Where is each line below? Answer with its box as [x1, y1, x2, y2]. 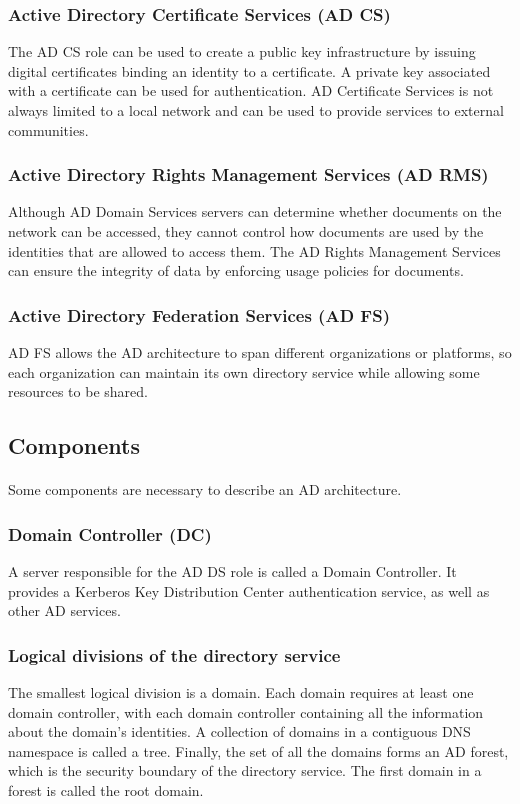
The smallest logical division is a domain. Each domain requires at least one [8, 681, 474, 702]
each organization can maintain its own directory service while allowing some [8, 361, 480, 382]
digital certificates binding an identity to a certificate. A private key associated [8, 60, 491, 81]
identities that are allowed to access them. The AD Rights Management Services [8, 240, 501, 261]
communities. [8, 119, 89, 140]
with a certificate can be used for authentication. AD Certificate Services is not [8, 80, 494, 101]
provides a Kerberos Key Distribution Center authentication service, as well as [8, 580, 490, 601]
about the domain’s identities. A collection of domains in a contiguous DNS [8, 721, 471, 742]
